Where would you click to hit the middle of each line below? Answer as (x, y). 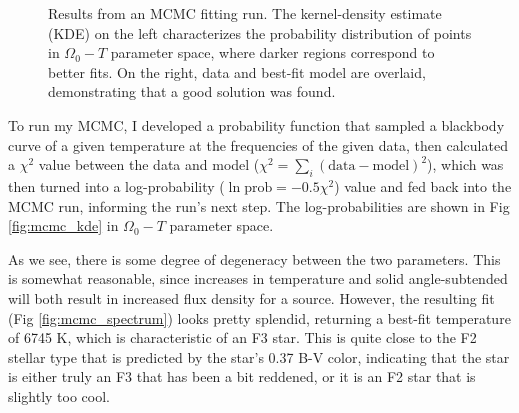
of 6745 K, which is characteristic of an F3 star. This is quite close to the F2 (242, 337)
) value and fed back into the (423, 185)
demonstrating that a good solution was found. (192, 91)
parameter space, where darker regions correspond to (272, 52)
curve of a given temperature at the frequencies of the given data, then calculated (258, 144)
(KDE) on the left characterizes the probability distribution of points (260, 32)
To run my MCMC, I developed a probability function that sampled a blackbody (256, 124)
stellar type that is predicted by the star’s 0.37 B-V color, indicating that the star (259, 356)
